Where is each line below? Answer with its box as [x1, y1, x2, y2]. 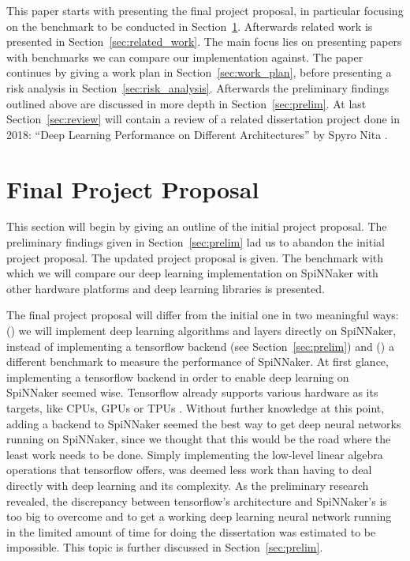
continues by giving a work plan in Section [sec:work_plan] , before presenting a [6, 64, 392, 81]
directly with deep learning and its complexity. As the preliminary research [6, 476, 369, 493]
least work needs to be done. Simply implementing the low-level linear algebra [6, 446, 383, 462]
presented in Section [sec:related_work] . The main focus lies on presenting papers [6, 33, 402, 50]
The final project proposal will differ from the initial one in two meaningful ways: [6, 307, 399, 323]
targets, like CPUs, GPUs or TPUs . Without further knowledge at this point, [6, 400, 385, 416]
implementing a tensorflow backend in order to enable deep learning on [6, 368, 349, 385]
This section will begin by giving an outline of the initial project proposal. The [6, 218, 387, 235]
